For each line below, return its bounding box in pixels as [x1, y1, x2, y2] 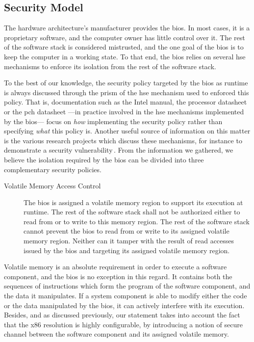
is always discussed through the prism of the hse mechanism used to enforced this [4, 87, 249, 97]
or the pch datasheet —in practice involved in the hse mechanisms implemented [4, 106, 244, 116]
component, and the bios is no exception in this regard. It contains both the [4, 271, 232, 281]
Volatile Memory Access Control [4, 181, 101, 191]
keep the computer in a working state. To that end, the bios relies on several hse [4, 51, 246, 61]
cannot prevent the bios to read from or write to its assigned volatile [24, 226, 229, 236]
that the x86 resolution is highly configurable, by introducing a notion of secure [4, 319, 243, 329]
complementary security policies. [4, 164, 102, 174]
